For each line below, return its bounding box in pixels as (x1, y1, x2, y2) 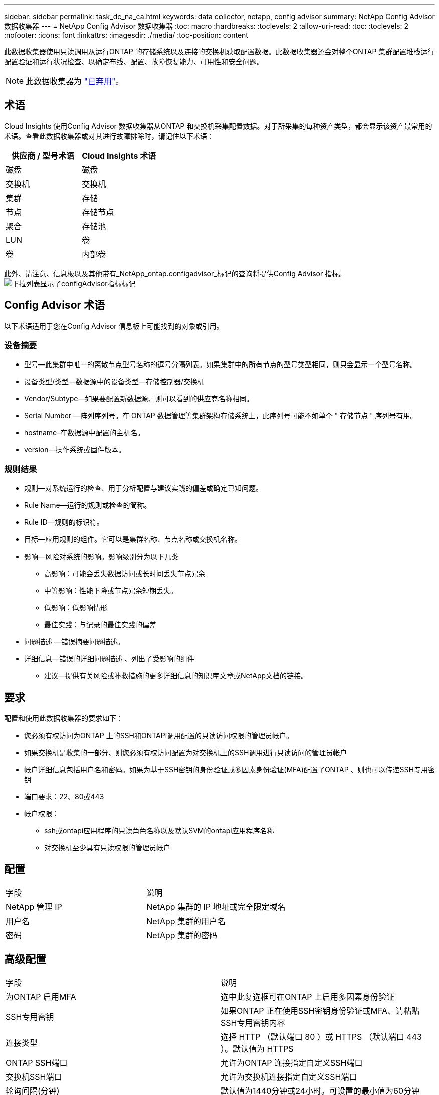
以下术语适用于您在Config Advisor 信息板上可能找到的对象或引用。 (4, 321, 224, 330)
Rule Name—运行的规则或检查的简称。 (24, 501, 151, 510)
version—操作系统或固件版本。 (24, 445, 126, 454)
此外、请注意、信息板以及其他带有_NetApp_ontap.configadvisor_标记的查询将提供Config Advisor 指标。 (4, 269, 346, 278)
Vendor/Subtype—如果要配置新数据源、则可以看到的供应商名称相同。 (24, 394, 254, 403)
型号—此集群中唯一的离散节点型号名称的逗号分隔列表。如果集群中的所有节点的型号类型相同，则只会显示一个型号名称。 (24, 360, 417, 369)
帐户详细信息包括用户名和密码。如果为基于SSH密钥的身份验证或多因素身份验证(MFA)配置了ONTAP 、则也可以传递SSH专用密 (24, 765, 435, 774)
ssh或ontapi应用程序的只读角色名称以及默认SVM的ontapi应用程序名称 (44, 826, 274, 835)
